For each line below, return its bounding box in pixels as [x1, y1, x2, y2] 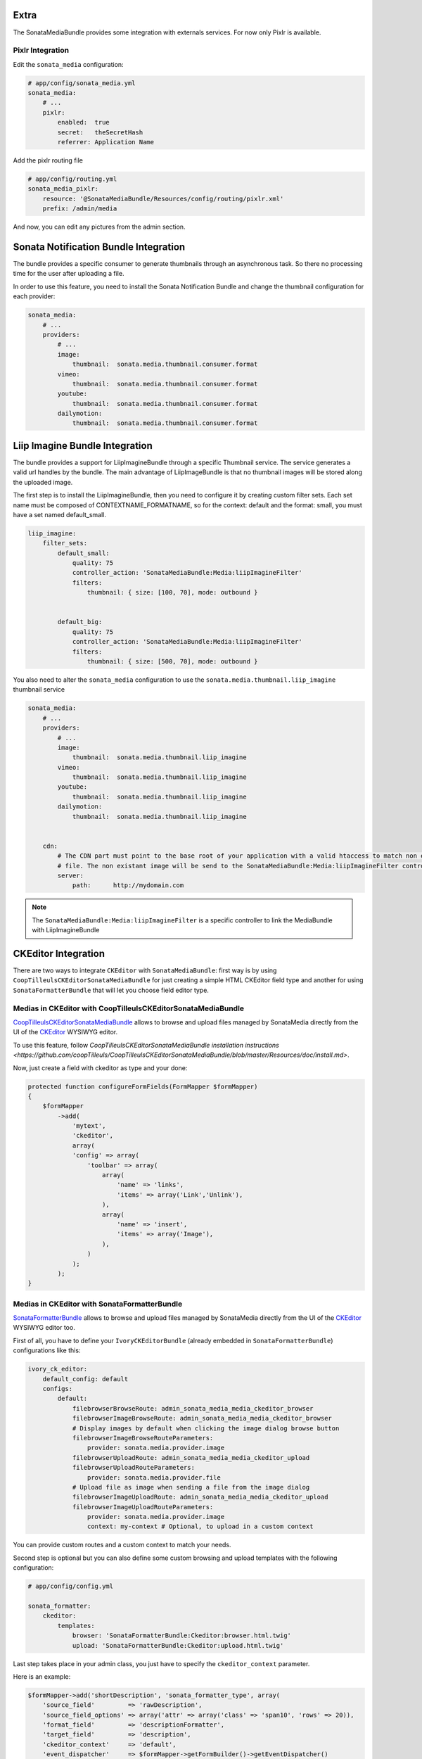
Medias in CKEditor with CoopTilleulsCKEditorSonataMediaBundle [13, 1003, 245, 1013]
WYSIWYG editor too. [13, 1323, 75, 1332]
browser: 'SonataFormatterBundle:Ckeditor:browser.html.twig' [72, 1632, 292, 1639]
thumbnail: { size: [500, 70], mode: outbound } [87, 657, 258, 665]
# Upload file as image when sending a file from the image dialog [72, 1483, 310, 1491]
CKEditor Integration [13, 947, 105, 960]
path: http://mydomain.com [72, 882, 184, 889]
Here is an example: [13, 1672, 71, 1681]
